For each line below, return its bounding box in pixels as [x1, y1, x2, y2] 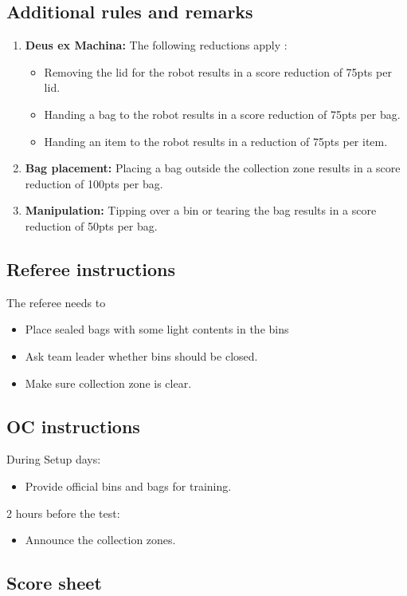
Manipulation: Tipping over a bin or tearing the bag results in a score [25, 202, 377, 219]
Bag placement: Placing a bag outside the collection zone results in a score [25, 160, 401, 176]
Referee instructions [6, 256, 176, 281]
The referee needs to [6, 294, 106, 310]
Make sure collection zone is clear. [25, 374, 192, 391]
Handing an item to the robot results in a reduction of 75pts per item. [44, 132, 388, 149]
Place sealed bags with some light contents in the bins [25, 321, 289, 337]
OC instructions [6, 413, 140, 438]
